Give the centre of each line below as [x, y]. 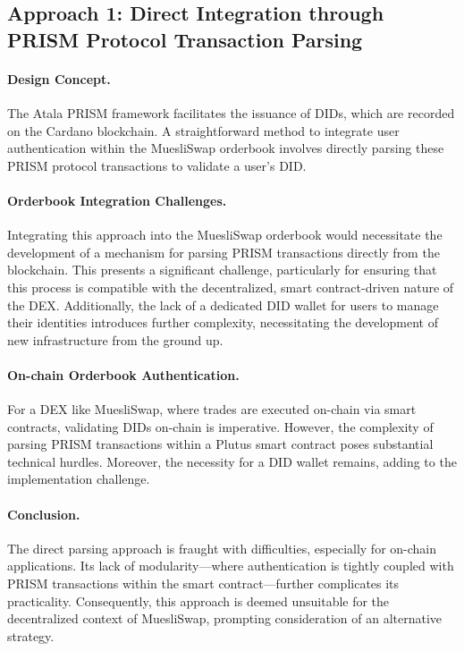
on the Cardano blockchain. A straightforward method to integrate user [203, 130]
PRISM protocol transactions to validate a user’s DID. [157, 165]
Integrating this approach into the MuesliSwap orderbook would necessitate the [225, 235]
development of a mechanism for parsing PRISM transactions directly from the [224, 252]
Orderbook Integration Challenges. [117, 200]
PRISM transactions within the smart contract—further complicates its [203, 583]
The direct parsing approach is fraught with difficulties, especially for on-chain [222, 548]
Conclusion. [44, 514]
